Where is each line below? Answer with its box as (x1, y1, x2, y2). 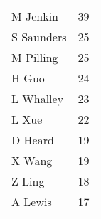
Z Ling (11, 173, 45, 189)
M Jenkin (11, 8, 59, 24)
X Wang (11, 152, 53, 169)
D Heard (11, 132, 54, 148)
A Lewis (11, 193, 52, 210)
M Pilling (11, 49, 58, 65)
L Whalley (11, 90, 64, 107)
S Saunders (11, 28, 67, 45)
